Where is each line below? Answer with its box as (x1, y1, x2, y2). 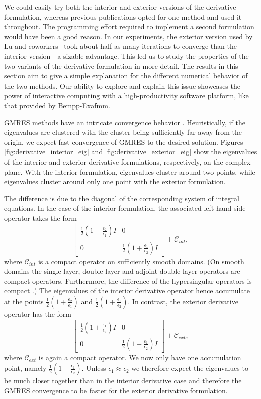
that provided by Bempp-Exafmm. (4, 100, 110, 110)
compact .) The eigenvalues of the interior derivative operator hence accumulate (4, 285, 250, 296)
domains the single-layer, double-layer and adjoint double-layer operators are (4, 266, 240, 276)
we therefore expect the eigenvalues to (131, 363, 248, 373)
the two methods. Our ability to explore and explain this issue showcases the (4, 80, 240, 91)
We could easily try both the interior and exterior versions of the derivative (4, 2, 236, 12)
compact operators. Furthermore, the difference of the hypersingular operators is (4, 275, 252, 286)
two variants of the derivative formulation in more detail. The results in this (4, 60, 238, 71)
